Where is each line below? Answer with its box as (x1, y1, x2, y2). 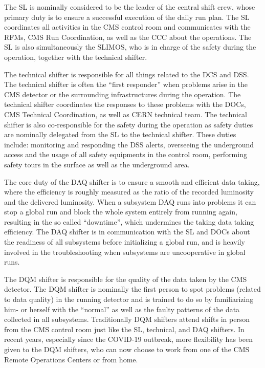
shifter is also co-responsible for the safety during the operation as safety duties (4, 119, 253, 129)
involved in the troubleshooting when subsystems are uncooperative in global (4, 246, 246, 257)
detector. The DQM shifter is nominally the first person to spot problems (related (4, 284, 261, 294)
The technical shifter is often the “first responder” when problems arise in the (4, 79, 248, 90)
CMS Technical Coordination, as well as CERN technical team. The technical (4, 109, 248, 119)
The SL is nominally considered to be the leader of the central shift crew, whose (4, 2, 255, 12)
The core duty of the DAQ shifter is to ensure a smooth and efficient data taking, (4, 176, 260, 187)
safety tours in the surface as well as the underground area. (4, 159, 190, 169)
